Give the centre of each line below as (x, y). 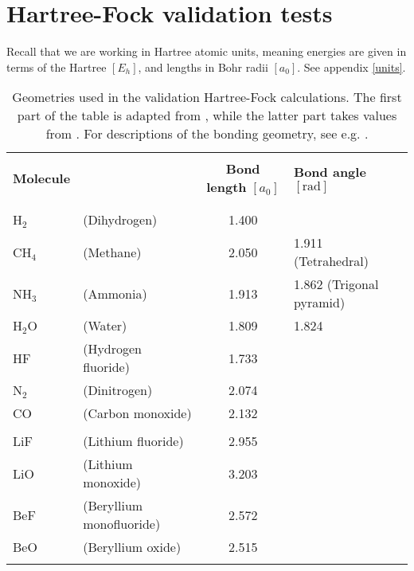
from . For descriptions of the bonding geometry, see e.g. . (207, 134)
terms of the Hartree (57, 66)
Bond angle (330, 171)
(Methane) (112, 252)
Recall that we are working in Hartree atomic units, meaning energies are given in (207, 51)
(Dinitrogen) (118, 390)
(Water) (105, 326)
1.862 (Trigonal (336, 284)
